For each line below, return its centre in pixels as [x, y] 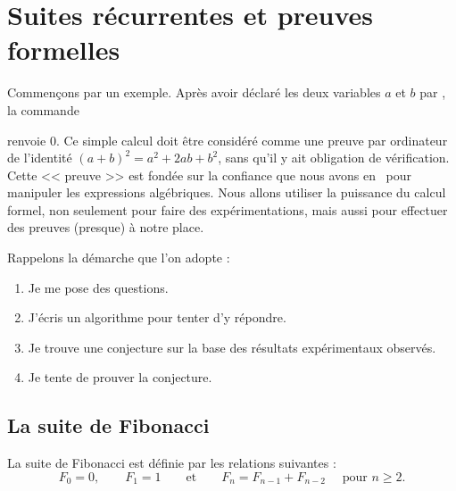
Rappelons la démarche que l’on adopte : [119, 258]
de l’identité [40, 158]
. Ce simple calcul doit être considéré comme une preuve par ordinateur [252, 140]
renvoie [27, 140]
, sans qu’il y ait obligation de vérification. [334, 158]
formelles [64, 50]
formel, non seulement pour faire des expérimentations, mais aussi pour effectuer [228, 209]
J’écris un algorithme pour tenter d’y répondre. [157, 317]
